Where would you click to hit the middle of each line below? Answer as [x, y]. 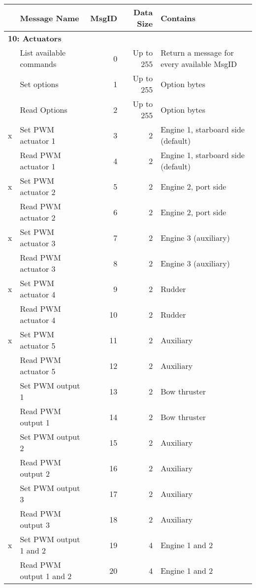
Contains [178, 18]
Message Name [49, 18]
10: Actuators [35, 38]
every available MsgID [199, 64]
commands [38, 64]
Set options [39, 84]
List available [43, 52]
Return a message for [197, 52]
